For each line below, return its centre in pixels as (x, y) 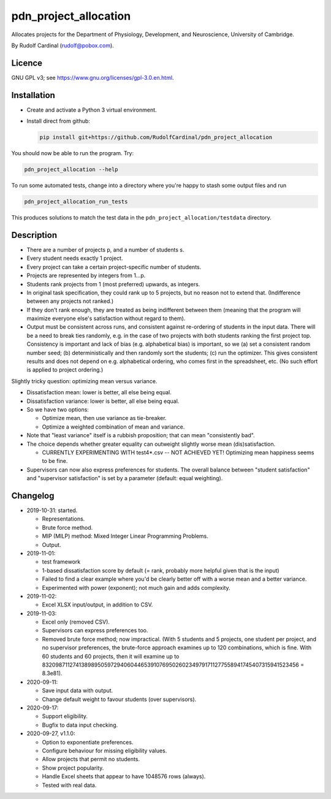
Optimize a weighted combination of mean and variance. (113, 427)
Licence (27, 63)
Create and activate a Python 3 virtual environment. (92, 110)
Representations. (63, 519)
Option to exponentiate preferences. (88, 742)
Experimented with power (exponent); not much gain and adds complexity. (136, 587)
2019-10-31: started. (52, 510)
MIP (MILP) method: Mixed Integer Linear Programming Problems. (125, 536)
